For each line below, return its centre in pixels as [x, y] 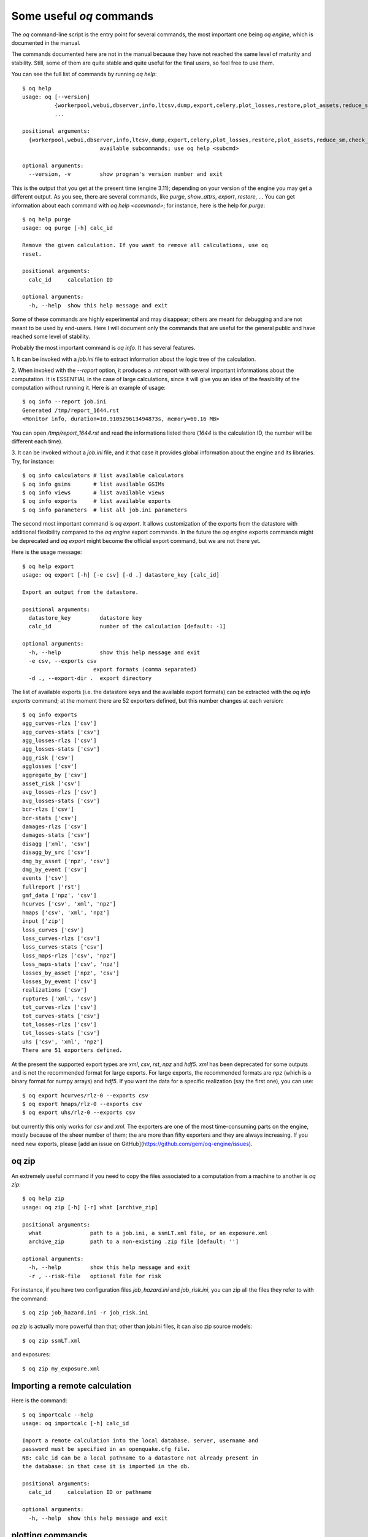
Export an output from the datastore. [81, 592]
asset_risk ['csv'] [52, 784]
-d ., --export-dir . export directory [90, 678]
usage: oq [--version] [56, 97]
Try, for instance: [33, 461]
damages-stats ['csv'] [56, 835]
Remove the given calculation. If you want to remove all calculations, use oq [145, 245]
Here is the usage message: [47, 552]
